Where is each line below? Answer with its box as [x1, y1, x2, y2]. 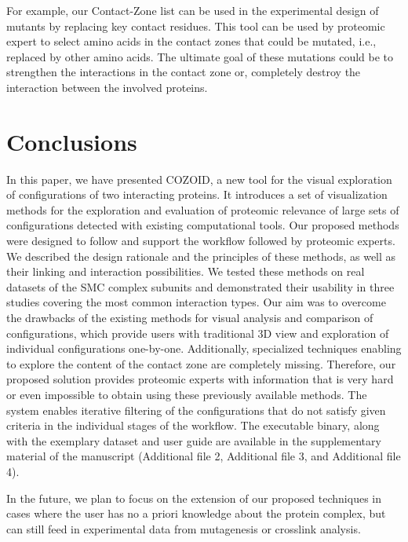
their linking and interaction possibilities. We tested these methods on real [6, 263, 365, 280]
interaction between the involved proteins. [6, 79, 208, 95]
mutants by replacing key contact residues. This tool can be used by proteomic [6, 17, 385, 34]
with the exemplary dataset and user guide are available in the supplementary [6, 432, 381, 449]
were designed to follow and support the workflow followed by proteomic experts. [6, 233, 395, 249]
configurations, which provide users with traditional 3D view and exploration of [6, 324, 389, 341]
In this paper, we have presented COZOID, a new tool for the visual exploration [6, 170, 392, 187]
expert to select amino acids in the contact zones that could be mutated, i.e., [6, 33, 377, 49]
